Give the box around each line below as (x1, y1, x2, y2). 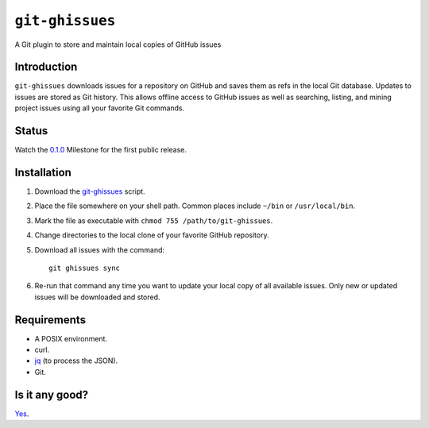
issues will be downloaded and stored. (34, 292, 160, 302)
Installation (14, 165, 71, 179)
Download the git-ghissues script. (34, 187, 146, 196)
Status (14, 124, 48, 138)
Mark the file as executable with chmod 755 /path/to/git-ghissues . (34, 215, 273, 226)
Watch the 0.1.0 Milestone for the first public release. (14, 145, 187, 155)
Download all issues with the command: (34, 245, 165, 254)
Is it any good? (14, 388, 89, 401)
